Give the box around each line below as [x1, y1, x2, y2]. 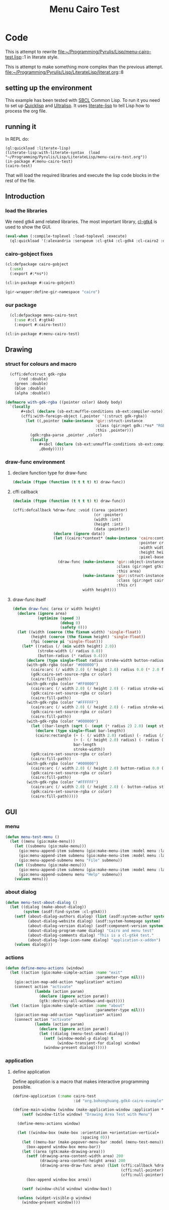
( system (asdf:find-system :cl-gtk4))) [23, 909, 107, 914]
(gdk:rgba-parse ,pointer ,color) [30, 432, 102, 437]
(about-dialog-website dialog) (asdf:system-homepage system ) [27, 919, 161, 924]
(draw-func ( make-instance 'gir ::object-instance [57, 559, 164, 564]
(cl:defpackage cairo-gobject [5, 262, 69, 267]
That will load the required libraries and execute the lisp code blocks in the [5, 172, 159, 178]
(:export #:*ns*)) [10, 271, 49, 276]
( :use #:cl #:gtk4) [14, 317, 55, 322]
